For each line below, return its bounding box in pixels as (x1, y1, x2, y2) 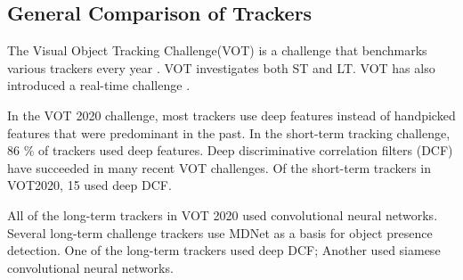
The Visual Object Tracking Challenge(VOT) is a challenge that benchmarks (7, 41, 427, 60)
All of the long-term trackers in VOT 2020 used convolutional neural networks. (7, 205, 438, 224)
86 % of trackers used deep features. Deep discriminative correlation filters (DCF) (7, 141, 453, 160)
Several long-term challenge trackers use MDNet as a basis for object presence (7, 223, 433, 242)
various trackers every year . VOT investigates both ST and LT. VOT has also (7, 58, 435, 77)
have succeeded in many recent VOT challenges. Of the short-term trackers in (7, 158, 432, 177)
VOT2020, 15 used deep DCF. (7, 176, 172, 194)
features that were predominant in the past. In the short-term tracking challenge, (7, 123, 451, 142)
